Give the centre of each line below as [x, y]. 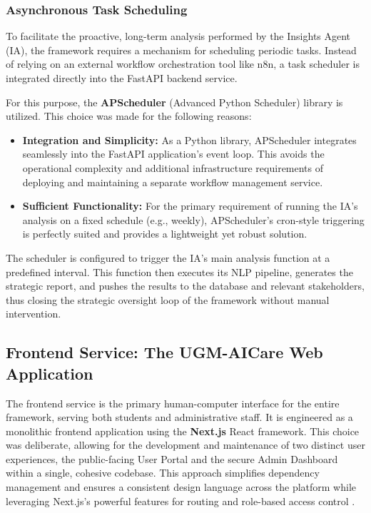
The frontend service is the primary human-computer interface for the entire [173, 403]
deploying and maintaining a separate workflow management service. [173, 182]
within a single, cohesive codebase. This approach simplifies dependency [163, 473]
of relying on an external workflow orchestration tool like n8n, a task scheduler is [183, 64]
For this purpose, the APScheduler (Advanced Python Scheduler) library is [174, 102]
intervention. [34, 314]
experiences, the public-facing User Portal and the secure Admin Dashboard [172, 458]
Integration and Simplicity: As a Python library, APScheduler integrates [189, 139]
